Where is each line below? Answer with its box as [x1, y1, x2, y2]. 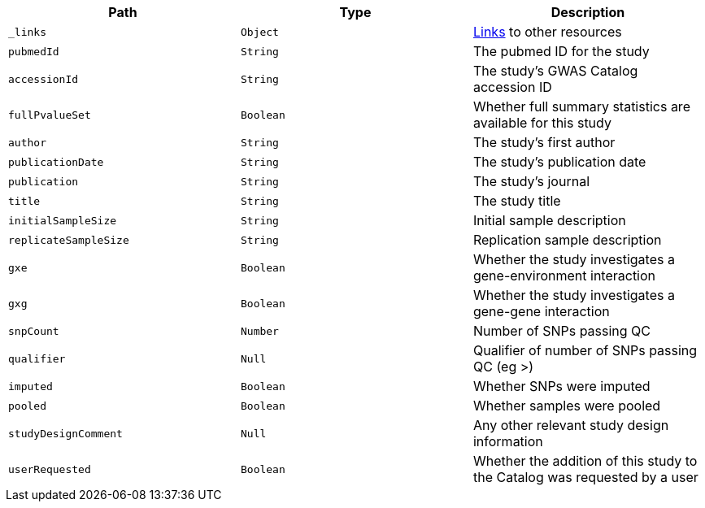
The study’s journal [472, 173, 590, 189]
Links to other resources [472, 24, 622, 40]
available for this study [472, 115, 611, 131]
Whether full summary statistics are [472, 98, 690, 115]
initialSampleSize [8, 214, 117, 227]
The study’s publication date [472, 154, 646, 170]
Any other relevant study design [472, 417, 669, 433]
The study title [472, 193, 561, 209]
